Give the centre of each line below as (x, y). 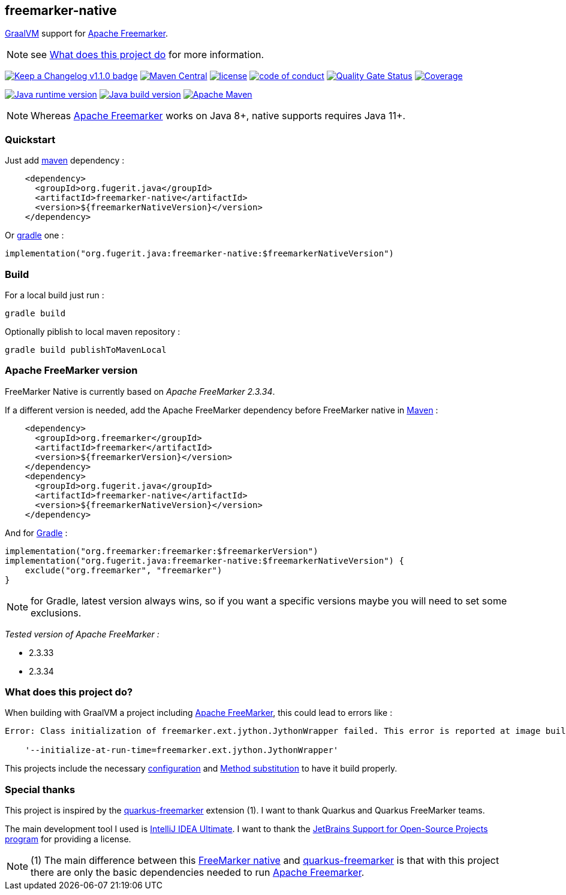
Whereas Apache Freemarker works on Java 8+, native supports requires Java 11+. (218, 116)
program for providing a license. (68, 839)
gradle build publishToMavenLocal (86, 350)
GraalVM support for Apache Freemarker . (87, 34)
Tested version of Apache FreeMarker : (82, 634)
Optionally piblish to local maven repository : (93, 331)
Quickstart (30, 139)
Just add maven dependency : (65, 161)
